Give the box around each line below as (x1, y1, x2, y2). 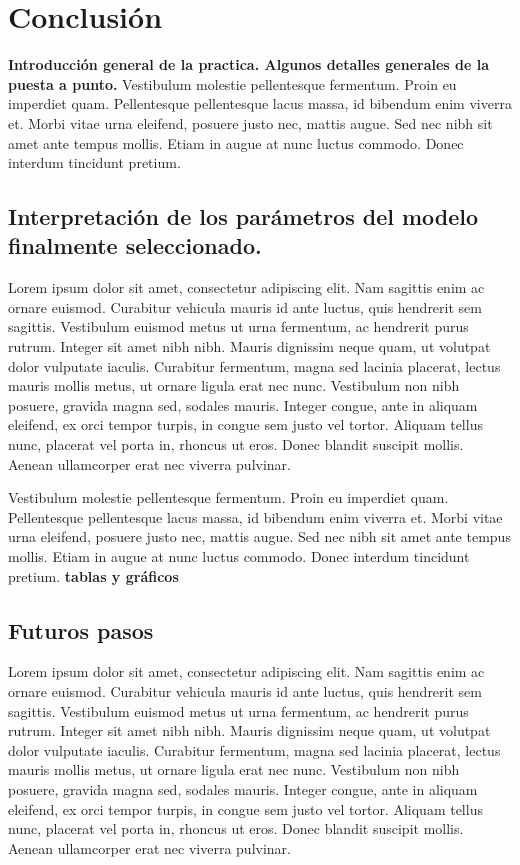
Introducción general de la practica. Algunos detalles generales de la (8, 54, 490, 75)
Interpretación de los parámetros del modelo (8, 201, 479, 232)
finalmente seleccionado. (8, 230, 262, 261)
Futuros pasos (8, 614, 154, 645)
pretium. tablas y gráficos (8, 565, 179, 586)
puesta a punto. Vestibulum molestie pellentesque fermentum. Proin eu (8, 73, 457, 94)
